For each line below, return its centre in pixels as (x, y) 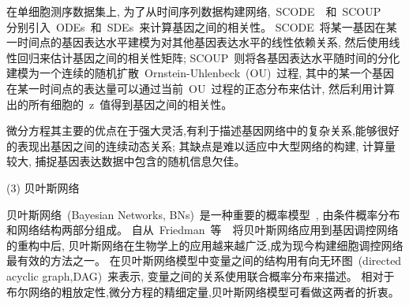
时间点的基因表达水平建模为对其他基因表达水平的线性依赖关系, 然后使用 (203, 42)
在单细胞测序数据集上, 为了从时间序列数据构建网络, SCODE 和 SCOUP (194, 11)
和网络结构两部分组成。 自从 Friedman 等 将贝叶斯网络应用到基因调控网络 (203, 230)
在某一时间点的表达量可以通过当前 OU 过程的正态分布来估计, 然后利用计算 (201, 88)
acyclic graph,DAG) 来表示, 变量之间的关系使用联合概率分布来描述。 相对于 (201, 275)
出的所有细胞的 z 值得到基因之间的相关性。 (120, 104)
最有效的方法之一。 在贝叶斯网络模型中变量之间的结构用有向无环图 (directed (204, 260)
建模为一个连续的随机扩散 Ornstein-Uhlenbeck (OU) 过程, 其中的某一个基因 (200, 73)
